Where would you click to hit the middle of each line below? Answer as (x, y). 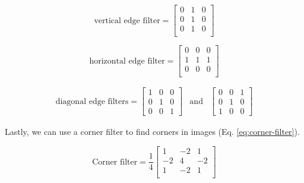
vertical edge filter (127, 20)
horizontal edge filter (127, 61)
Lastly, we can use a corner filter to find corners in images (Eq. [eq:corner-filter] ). (152, 132)
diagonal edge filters (92, 101)
